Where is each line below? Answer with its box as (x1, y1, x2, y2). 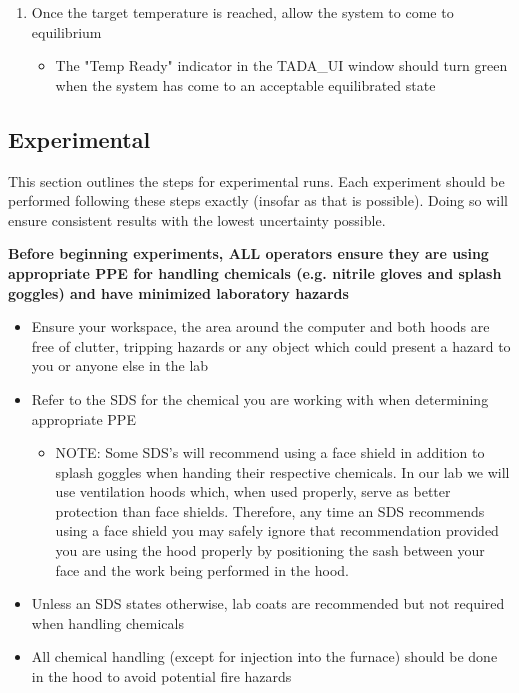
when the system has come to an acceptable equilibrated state (55, 74, 436, 95)
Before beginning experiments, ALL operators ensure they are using (8, 243, 489, 264)
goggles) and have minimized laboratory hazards (8, 282, 349, 303)
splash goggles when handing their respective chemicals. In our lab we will (55, 461, 510, 482)
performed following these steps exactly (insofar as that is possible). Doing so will (8, 190, 508, 211)
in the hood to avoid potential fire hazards (31, 666, 292, 687)
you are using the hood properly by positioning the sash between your (55, 540, 485, 561)
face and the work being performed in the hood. (55, 559, 349, 580)
